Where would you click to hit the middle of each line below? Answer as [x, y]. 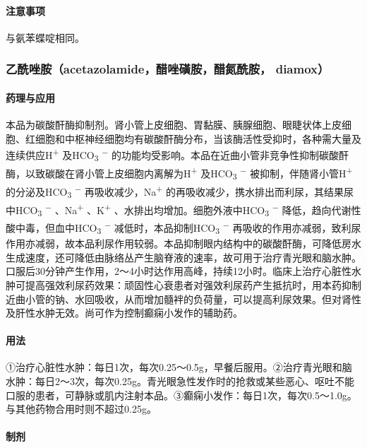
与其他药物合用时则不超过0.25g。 [81, 409]
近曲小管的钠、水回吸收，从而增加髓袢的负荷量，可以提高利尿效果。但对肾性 [183, 299]
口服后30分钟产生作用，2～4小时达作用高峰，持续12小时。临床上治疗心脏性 [179, 271]
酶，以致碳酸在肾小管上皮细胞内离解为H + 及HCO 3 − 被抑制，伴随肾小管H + [179, 173]
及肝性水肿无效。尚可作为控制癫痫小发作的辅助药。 [124, 313]
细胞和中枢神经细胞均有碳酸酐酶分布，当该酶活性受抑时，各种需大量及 [198, 138]
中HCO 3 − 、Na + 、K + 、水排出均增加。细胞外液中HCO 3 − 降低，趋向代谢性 [183, 210]
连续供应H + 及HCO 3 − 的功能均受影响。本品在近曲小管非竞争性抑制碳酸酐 [178, 155]
